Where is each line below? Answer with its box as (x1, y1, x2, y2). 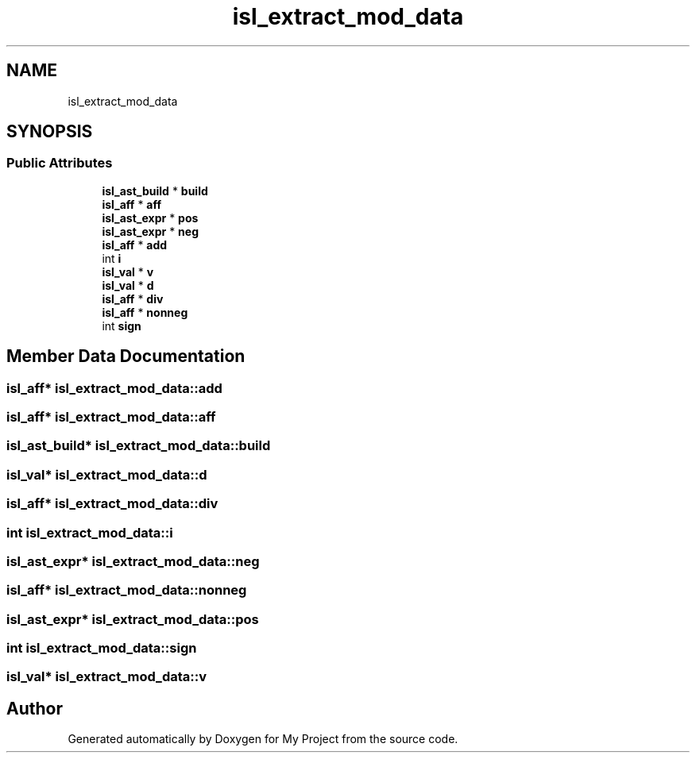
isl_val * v (102, 264, 154, 279)
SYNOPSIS (6, 121, 93, 142)
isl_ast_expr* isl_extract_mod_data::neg (6, 553, 260, 569)
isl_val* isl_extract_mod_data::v (6, 668, 207, 685)
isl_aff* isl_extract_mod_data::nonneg (6, 582, 247, 599)
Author (6, 698, 63, 719)
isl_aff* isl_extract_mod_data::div (6, 495, 218, 512)
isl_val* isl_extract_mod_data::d (6, 466, 207, 483)
